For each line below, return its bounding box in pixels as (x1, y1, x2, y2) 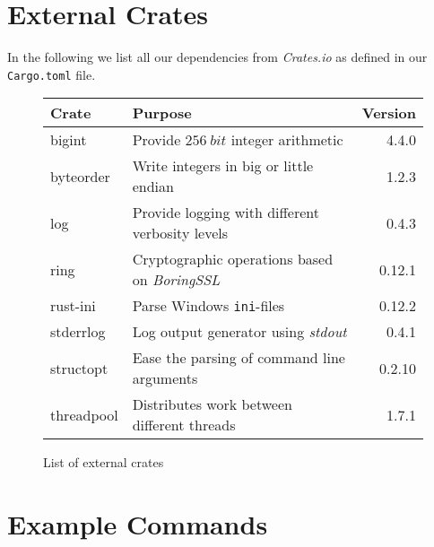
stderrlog (50, 321, 106, 343)
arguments (132, 368, 198, 389)
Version (361, 102, 416, 124)
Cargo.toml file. (7, 65, 96, 83)
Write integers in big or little (132, 155, 314, 177)
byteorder (50, 165, 110, 187)
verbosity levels (132, 222, 229, 244)
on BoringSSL (132, 269, 221, 291)
